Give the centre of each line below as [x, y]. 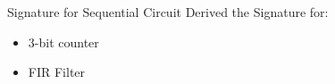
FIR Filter [57, 72]
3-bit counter [63, 42]
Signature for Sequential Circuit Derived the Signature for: [168, 12]
